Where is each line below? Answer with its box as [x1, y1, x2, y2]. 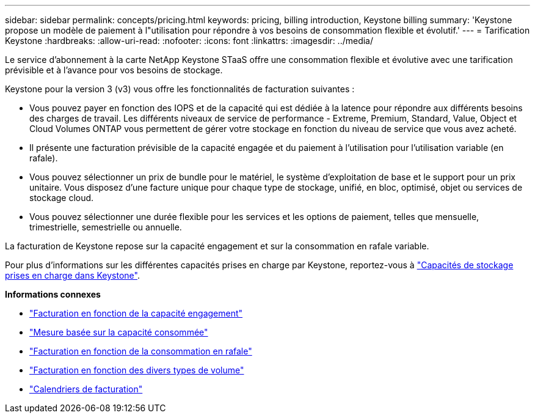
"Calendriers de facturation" [29, 384, 143, 394]
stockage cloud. [29, 193, 94, 203]
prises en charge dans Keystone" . [5, 270, 140, 280]
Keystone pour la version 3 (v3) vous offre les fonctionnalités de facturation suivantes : [5, 84, 355, 94]
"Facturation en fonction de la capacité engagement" [29, 308, 243, 318]
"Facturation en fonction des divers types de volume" [29, 365, 244, 375]
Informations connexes [5, 289, 101, 299]
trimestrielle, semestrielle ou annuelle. [29, 222, 182, 232]
